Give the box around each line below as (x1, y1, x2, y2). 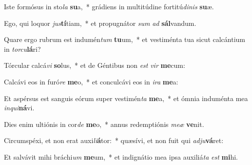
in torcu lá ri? (4, 43, 41, 54)
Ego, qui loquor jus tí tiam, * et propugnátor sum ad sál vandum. (4, 18, 196, 28)
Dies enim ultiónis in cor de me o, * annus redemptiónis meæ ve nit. (4, 119, 204, 129)
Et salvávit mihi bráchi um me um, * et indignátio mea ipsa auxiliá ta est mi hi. (4, 151, 238, 162)
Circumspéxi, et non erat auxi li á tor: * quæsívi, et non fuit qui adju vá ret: (4, 135, 224, 145)
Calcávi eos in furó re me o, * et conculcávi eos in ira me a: (4, 76, 178, 86)
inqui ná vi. (4, 103, 35, 113)
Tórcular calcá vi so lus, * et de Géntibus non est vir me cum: (4, 60, 185, 70)
